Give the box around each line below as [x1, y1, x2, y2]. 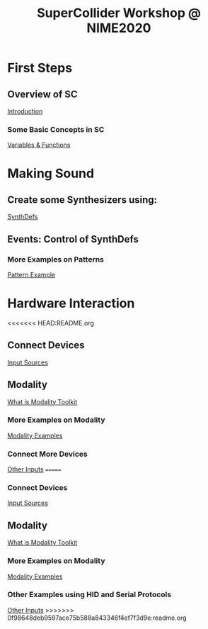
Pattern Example [7, 270, 55, 279]
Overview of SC [7, 88, 78, 100]
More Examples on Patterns [7, 254, 105, 264]
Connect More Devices [7, 449, 88, 459]
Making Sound [7, 165, 94, 182]
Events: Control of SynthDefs [7, 233, 139, 245]
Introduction [7, 107, 43, 115]
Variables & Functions [7, 140, 71, 150]
